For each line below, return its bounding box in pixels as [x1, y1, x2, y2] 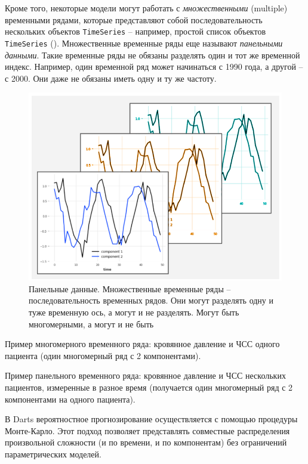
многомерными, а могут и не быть [29, 317, 154, 330]
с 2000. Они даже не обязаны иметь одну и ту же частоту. [5, 72, 217, 84]
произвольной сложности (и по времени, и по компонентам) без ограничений [5, 436, 287, 448]
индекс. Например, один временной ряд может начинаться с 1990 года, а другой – [5, 60, 303, 73]
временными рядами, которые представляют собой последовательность [5, 13, 263, 26]
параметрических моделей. [5, 447, 101, 460]
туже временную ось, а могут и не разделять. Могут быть [29, 306, 239, 318]
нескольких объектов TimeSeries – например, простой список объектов [5, 25, 266, 38]
